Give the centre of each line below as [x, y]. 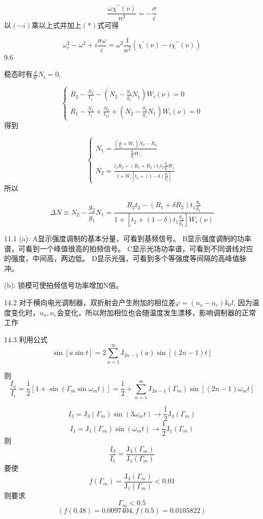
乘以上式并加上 [57, 25]
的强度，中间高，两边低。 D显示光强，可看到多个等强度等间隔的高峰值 [122, 258]
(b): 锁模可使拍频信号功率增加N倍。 [63, 285]
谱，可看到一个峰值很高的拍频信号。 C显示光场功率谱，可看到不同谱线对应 [129, 248]
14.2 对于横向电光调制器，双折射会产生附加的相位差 [90, 302]
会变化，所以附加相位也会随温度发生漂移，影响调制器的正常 [156, 312]
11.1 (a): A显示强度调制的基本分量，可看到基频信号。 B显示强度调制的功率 [128, 238]
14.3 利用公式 [26, 339]
